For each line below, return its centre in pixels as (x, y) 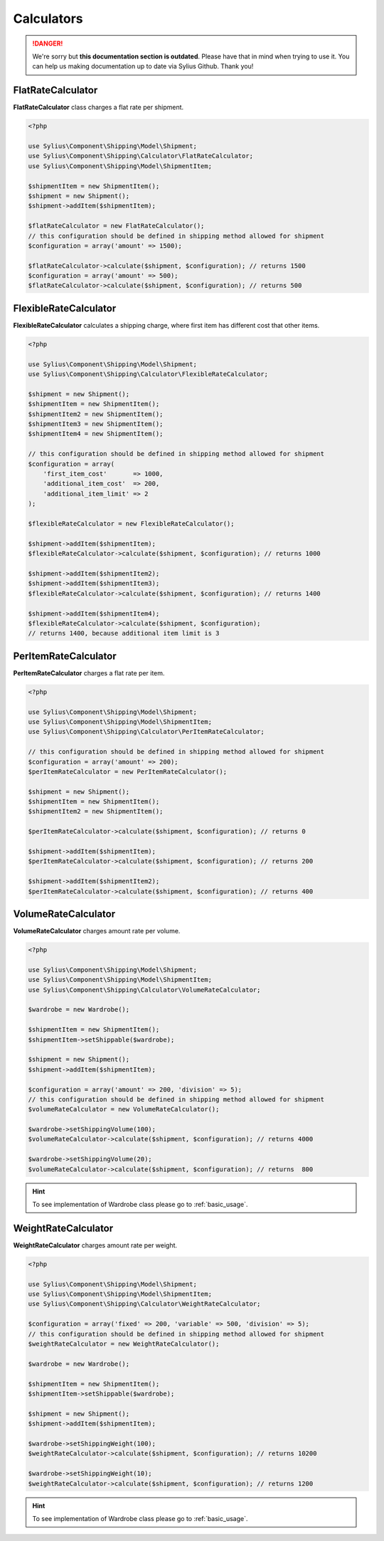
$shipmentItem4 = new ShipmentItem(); (96, 434)
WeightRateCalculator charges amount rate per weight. (95, 1245)
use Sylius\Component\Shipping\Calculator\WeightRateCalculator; (144, 1304)
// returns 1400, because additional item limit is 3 (124, 633)
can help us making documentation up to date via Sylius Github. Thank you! (143, 66)
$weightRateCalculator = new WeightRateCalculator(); (124, 1344)
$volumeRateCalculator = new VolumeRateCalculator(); (124, 1109)
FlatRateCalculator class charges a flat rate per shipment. (98, 108)
